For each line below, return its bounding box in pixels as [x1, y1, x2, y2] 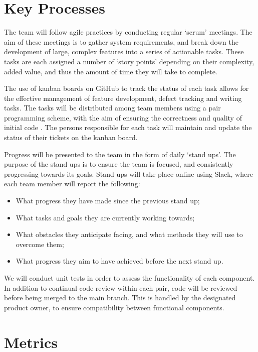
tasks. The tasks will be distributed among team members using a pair [4, 102, 221, 113]
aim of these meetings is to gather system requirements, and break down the [4, 36, 239, 47]
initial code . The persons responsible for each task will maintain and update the [4, 122, 252, 133]
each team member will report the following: [4, 178, 140, 189]
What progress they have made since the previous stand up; [16, 195, 200, 206]
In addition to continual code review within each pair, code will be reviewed [4, 282, 237, 293]
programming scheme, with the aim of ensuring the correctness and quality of [4, 112, 242, 123]
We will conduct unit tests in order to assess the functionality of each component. [4, 273, 255, 283]
